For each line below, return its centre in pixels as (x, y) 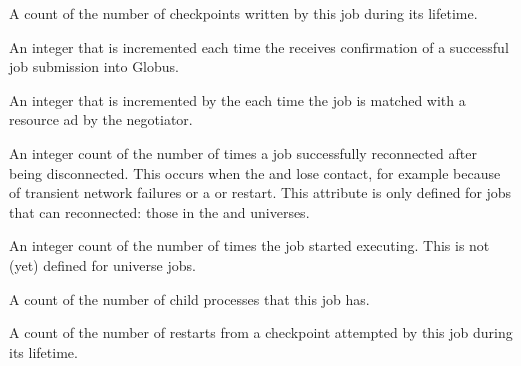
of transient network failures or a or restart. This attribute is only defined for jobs (260, 192)
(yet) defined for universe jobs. (102, 264)
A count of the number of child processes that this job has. (189, 298)
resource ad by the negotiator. (101, 119)
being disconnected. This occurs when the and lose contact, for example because (255, 172)
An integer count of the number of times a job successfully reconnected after (243, 152)
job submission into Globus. (94, 66)
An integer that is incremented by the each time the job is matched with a (237, 99)
